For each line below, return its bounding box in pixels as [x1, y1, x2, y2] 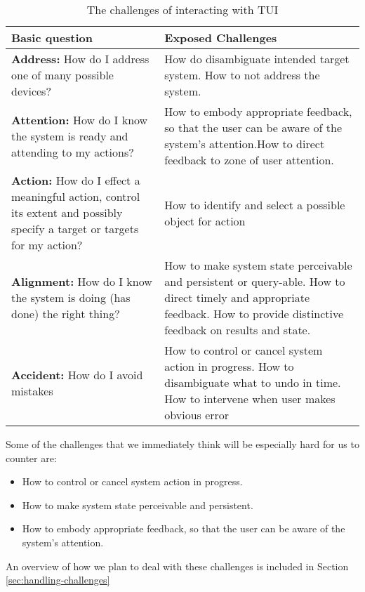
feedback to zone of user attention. [164, 152, 334, 168]
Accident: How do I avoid [11, 366, 143, 383]
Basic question [11, 29, 93, 46]
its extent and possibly [11, 204, 123, 221]
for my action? [11, 237, 83, 253]
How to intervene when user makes [164, 390, 336, 407]
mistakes [11, 382, 53, 399]
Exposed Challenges [164, 29, 277, 46]
